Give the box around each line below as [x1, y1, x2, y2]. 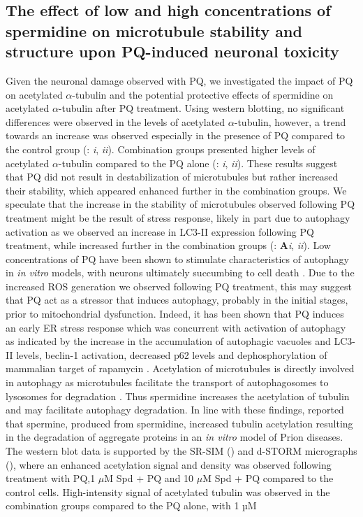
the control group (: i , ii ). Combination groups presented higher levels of [6, 141, 316, 156]
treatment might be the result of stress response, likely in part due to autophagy [6, 210, 350, 225]
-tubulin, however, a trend [234, 114, 346, 129]
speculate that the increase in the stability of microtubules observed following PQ [6, 197, 355, 211]
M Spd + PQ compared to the [202, 471, 334, 486]
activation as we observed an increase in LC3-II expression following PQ [6, 224, 314, 239]
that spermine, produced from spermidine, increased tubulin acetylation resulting [6, 416, 353, 430]
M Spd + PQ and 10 [104, 471, 194, 486]
